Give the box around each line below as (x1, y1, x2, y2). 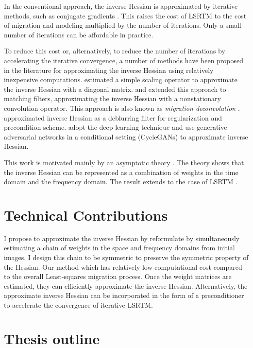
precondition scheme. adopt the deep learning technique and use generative (4, 122, 227, 132)
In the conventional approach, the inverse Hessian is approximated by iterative (4, 1, 238, 11)
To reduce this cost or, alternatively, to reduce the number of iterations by (4, 46, 225, 56)
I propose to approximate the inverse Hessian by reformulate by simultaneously (4, 233, 240, 243)
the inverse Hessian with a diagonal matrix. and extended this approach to (4, 84, 226, 94)
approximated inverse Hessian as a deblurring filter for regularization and (4, 112, 222, 122)
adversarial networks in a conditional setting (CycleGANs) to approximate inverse (4, 131, 248, 141)
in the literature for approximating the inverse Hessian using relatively (4, 65, 214, 75)
